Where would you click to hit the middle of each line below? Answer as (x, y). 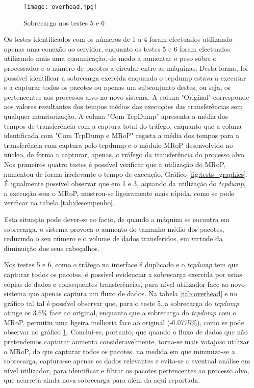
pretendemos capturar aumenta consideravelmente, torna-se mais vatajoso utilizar (127, 342)
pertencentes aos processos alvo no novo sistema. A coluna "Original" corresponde (127, 97)
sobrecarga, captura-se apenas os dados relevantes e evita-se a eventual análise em (127, 361)
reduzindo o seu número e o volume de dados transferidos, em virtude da (113, 238)
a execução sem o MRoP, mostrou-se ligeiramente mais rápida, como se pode (119, 193)
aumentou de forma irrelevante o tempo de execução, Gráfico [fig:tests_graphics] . (126, 174)
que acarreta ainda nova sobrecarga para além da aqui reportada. (102, 380)
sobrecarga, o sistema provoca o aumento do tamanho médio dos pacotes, (114, 229)
